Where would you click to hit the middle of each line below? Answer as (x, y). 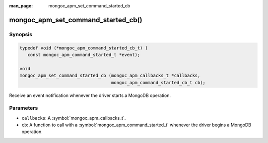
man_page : (21, 6)
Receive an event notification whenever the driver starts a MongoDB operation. (90, 95)
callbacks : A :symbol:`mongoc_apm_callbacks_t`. (74, 118)
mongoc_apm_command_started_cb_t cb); (158, 82)
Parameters (24, 108)
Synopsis (21, 34)
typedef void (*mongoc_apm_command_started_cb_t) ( (84, 48)
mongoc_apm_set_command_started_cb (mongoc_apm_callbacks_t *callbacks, (110, 76)
